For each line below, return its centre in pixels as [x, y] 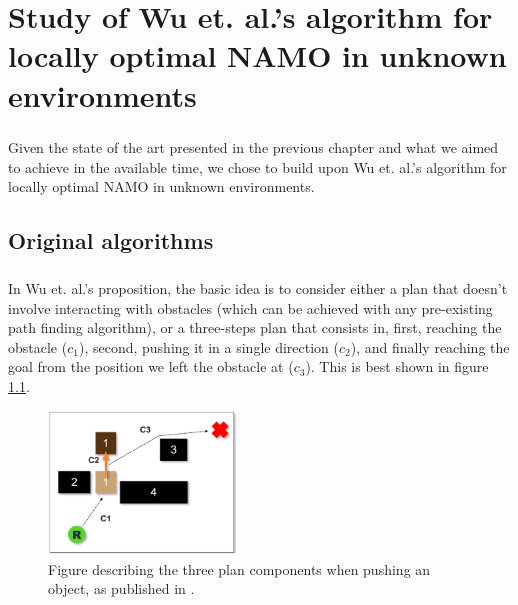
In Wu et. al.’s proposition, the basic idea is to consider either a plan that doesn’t [258, 288]
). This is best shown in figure [397, 366]
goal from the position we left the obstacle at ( [151, 366]
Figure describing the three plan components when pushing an [239, 568]
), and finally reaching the [430, 346]
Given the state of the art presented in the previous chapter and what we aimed [253, 147]
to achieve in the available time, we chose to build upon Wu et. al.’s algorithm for [257, 166]
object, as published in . [121, 588]
